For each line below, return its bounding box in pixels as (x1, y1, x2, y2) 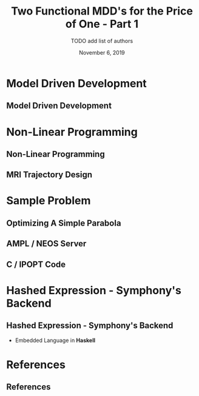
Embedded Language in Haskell (15, 337, 96, 344)
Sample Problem (6, 194, 91, 207)
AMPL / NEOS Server (6, 238, 87, 249)
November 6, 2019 (78, 49, 126, 56)
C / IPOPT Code (6, 259, 66, 269)
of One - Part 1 (66, 17, 138, 31)
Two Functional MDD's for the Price (11, 4, 193, 18)
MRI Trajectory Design (6, 170, 93, 180)
